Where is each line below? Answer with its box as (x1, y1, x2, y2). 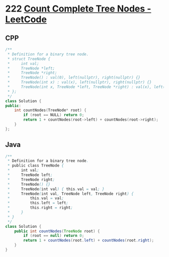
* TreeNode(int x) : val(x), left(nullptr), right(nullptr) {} (7, 80, 152, 85)
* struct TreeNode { (7, 56, 51, 61)
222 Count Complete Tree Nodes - (5, 3, 151, 15)
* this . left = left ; (7, 201, 69, 206)
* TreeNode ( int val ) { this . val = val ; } (7, 187, 105, 192)
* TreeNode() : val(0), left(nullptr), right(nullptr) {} (7, 75, 141, 80)
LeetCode (5, 14, 47, 25)
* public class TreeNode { (7, 163, 64, 168)
